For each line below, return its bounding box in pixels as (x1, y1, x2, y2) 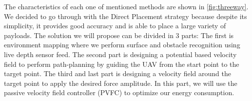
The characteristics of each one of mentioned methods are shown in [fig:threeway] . (4, 1, 249, 11)
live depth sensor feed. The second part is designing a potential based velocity (4, 49, 237, 59)
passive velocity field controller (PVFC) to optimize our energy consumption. (4, 87, 234, 98)
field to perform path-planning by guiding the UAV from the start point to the (4, 59, 239, 69)
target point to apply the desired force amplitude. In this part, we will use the (4, 78, 237, 88)
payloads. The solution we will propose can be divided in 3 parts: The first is (4, 30, 234, 40)
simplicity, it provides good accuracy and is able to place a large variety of (4, 20, 226, 31)
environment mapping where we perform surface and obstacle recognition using (4, 40, 240, 50)
